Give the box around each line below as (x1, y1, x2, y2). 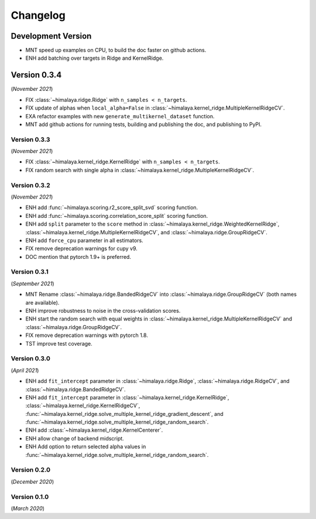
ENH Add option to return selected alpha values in (25, 443, 146, 450)
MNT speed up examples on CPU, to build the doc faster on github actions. (25, 47, 207, 54)
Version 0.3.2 (11, 181, 50, 189)
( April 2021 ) (11, 367, 39, 374)
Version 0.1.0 (11, 493, 49, 501)
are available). (25, 299, 60, 306)
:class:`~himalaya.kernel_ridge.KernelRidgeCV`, (25, 402, 140, 409)
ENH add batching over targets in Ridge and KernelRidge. (25, 54, 164, 62)
